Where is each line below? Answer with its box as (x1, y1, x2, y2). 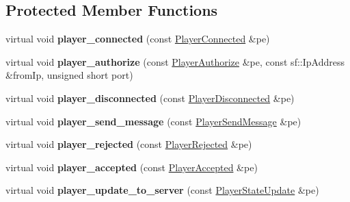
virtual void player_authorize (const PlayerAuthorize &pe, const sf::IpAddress (5, 54, 345, 68)
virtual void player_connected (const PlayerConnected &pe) (5, 31, 270, 46)
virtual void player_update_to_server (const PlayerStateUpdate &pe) (5, 183, 319, 197)
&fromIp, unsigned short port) (5, 68, 133, 82)
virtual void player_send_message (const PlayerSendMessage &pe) (5, 114, 301, 128)
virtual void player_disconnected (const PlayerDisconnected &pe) (5, 90, 295, 105)
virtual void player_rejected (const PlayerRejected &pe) (5, 137, 252, 151)
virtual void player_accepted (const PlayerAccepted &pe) (5, 160, 258, 174)
